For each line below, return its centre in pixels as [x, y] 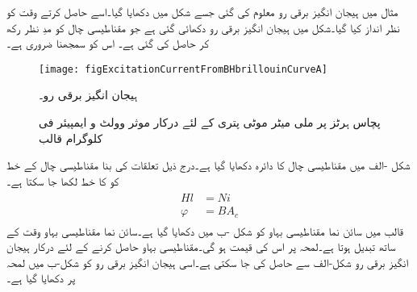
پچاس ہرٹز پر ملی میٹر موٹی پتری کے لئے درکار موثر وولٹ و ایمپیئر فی [210, 122]
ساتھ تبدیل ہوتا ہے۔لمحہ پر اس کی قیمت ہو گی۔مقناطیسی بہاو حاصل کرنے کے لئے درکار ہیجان [201, 246]
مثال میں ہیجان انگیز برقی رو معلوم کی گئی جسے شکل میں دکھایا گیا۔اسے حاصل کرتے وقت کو [202, 11]
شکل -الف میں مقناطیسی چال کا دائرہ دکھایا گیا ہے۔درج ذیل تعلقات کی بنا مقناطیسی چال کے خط [208, 165]
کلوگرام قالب [71, 138]
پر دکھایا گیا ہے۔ [41, 278]
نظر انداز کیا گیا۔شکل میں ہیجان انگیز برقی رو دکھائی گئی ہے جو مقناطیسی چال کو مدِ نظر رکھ [203, 27]
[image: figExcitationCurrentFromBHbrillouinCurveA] [183, 69]
